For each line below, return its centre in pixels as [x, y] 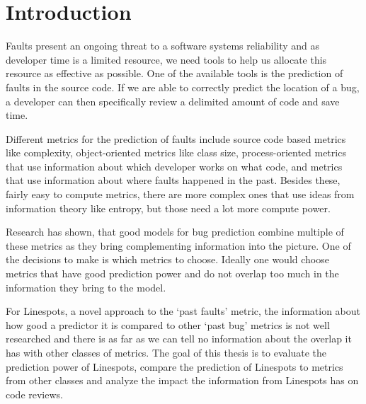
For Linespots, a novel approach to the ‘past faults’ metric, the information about [183, 311]
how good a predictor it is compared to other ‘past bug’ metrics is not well [168, 324]
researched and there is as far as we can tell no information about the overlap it [179, 339]
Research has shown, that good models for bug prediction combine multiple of [175, 232]
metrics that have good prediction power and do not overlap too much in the [172, 273]
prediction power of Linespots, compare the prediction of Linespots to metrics [175, 366]
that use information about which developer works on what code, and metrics [174, 166]
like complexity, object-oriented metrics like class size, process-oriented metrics [176, 152]
